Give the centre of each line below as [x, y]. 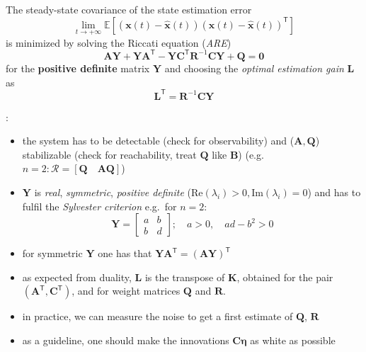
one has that [125, 253]
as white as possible [293, 340]
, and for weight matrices [126, 291]
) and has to [334, 192]
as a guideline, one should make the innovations [126, 340]
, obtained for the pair [285, 277]
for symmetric [52, 253]
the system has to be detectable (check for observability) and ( [158, 141]
